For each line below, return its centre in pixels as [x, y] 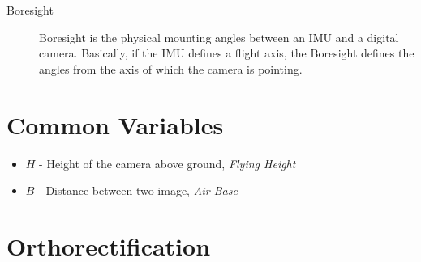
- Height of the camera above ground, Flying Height [168, 163]
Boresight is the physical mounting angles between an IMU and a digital [219, 37]
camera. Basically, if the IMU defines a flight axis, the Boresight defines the [227, 53]
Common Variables [115, 124]
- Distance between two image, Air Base [138, 190]
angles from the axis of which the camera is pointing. [171, 68]
